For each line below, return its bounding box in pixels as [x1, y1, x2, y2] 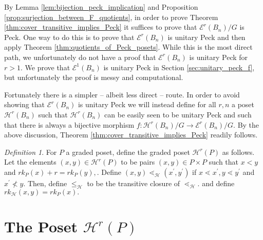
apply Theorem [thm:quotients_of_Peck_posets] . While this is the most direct [4, 42, 253, 52]
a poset [232, 99, 255, 110]
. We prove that [20, 62, 70, 72]
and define [202, 177, 235, 188]
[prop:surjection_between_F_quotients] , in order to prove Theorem [4, 11, 218, 22]
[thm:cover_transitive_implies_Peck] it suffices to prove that [4, 22, 197, 32]
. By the [233, 119, 259, 130]
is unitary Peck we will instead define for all [78, 99, 216, 110]
